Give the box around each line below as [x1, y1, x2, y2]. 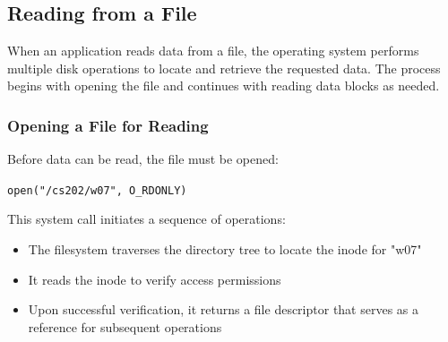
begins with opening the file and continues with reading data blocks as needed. [7, 76, 440, 95]
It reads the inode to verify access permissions [28, 269, 281, 288]
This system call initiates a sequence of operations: [7, 209, 286, 228]
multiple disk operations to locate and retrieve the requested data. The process [7, 58, 441, 77]
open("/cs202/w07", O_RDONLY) [7, 184, 187, 197]
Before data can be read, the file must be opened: [7, 150, 279, 168]
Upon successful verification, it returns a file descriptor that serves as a [28, 300, 419, 319]
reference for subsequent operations [28, 317, 222, 336]
